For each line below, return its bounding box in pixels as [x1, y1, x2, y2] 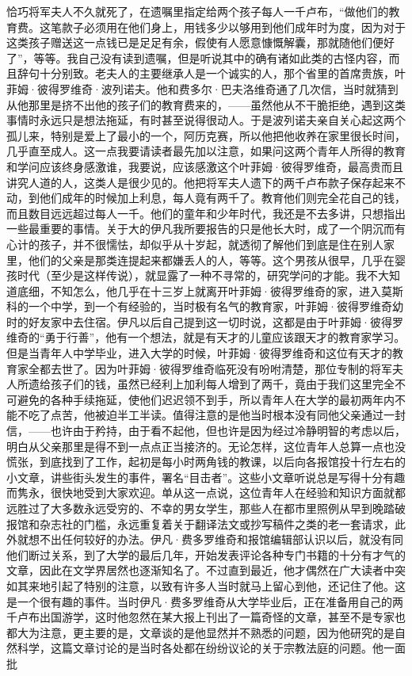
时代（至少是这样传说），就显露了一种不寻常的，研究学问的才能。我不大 [17, 267, 389, 284]
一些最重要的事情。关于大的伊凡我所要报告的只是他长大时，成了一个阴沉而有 [6, 220, 406, 237]
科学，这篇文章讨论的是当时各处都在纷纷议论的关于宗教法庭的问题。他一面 [17, 640, 406, 656]
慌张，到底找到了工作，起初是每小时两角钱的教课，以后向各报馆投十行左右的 [6, 453, 406, 470]
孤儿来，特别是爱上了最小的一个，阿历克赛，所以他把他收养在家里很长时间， [6, 127, 406, 143]
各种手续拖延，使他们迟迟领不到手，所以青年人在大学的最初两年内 [50, 391, 395, 407]
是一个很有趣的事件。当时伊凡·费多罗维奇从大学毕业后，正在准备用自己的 [6, 593, 392, 609]
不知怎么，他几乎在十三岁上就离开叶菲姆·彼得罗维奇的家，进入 [50, 282, 381, 299]
